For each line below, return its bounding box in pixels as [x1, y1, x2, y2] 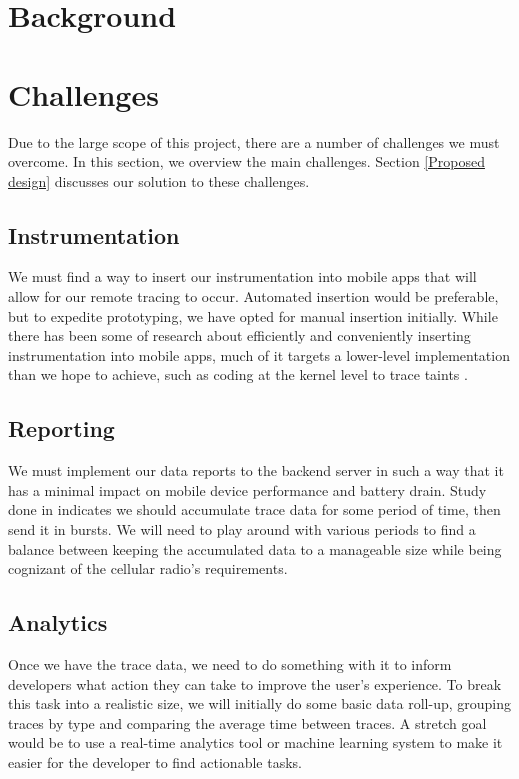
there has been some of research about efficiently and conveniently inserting [8, 325, 471, 346]
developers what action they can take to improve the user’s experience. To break [8, 673, 502, 694]
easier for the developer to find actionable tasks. [8, 751, 302, 772]
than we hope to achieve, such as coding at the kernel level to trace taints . [8, 364, 468, 385]
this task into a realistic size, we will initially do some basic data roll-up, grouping [8, 693, 512, 714]
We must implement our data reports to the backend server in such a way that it [8, 460, 504, 481]
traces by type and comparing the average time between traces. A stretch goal [8, 712, 487, 733]
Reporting [8, 413, 115, 444]
